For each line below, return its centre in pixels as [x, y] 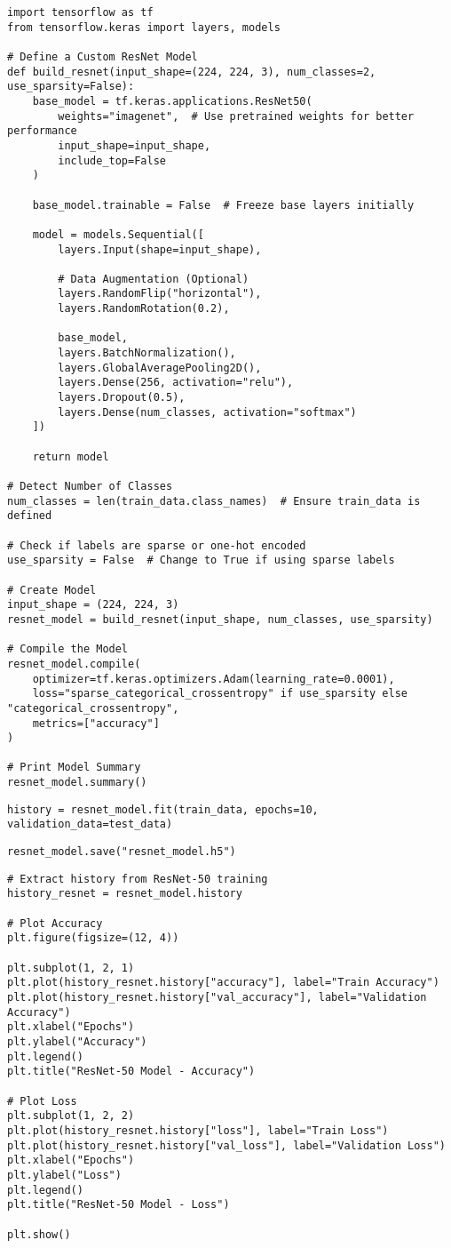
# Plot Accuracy [55, 923]
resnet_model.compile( [74, 664]
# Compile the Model [68, 649]
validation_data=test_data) [90, 824]
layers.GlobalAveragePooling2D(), [160, 368]
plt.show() [39, 1234]
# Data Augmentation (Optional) [154, 279]
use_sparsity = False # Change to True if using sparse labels [201, 560]
